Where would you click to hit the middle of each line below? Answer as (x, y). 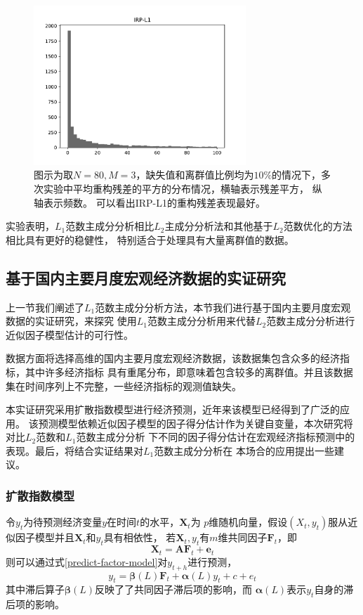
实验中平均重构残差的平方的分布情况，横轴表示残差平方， (176, 188)
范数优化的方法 (318, 226)
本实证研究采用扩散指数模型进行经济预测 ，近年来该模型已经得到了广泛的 (173, 409)
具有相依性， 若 (140, 537)
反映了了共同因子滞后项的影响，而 (174, 589)
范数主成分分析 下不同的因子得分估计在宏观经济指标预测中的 (216, 437)
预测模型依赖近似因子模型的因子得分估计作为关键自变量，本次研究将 (196, 423)
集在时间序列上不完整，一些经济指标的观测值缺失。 (124, 386)
